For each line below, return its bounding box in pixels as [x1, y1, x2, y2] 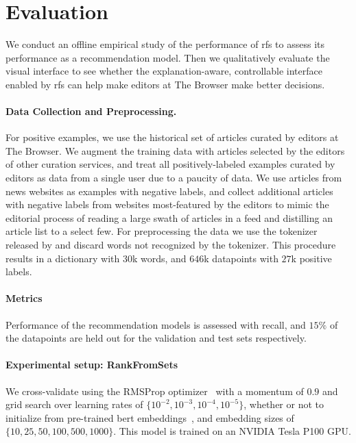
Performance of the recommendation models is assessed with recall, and [5, 317, 306, 331]
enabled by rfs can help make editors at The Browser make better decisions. [5, 77, 325, 91]
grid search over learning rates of [5, 397, 143, 412]
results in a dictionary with [5, 251, 120, 265]
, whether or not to [244, 397, 324, 412]
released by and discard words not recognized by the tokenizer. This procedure [5, 238, 336, 252]
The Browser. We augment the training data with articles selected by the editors [5, 143, 345, 157]
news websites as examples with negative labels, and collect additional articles [5, 183, 333, 198]
